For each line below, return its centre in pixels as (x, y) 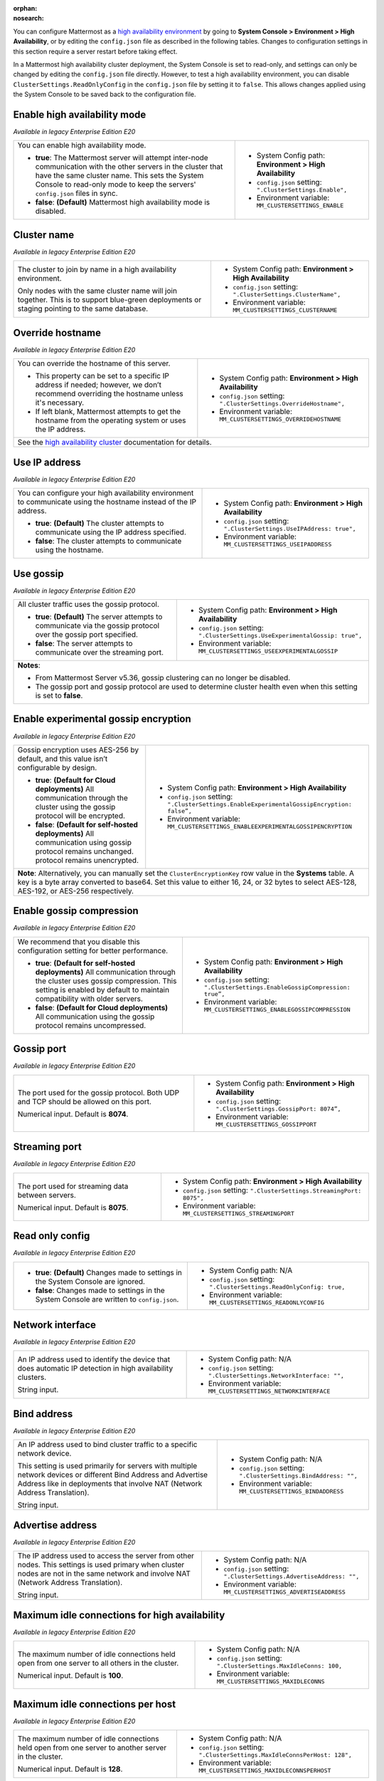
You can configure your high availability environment (106, 493)
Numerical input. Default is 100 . (70, 1676)
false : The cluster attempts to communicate (108, 541)
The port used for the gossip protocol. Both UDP (98, 1092)
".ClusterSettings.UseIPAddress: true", (290, 529)
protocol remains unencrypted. (87, 860)
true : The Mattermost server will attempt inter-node (122, 158)
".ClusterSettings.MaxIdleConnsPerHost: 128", (275, 1755)
